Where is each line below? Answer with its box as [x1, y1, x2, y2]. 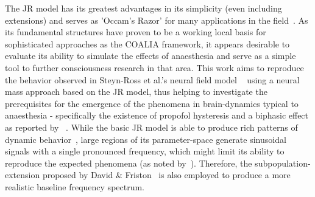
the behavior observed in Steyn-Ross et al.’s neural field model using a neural [5, 73, 300, 86]
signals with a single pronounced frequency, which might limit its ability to [5, 145, 285, 157]
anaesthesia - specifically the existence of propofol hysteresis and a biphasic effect [5, 109, 309, 122]
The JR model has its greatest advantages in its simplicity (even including [5, 2, 282, 14]
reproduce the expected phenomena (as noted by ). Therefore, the [5, 156, 252, 169]
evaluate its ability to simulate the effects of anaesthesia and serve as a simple [5, 49, 296, 62]
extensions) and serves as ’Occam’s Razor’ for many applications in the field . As [5, 13, 308, 26]
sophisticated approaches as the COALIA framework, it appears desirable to [5, 37, 290, 50]
